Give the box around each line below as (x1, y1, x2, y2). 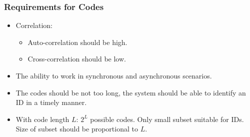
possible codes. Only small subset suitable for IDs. (90, 113, 244, 124)
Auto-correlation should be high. (27, 36, 127, 47)
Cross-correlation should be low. (27, 53, 126, 64)
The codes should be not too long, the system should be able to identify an (15, 87, 246, 97)
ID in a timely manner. (15, 97, 87, 107)
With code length (15, 113, 69, 124)
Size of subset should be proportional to (15, 123, 138, 134)
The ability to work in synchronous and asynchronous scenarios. (15, 70, 212, 80)
